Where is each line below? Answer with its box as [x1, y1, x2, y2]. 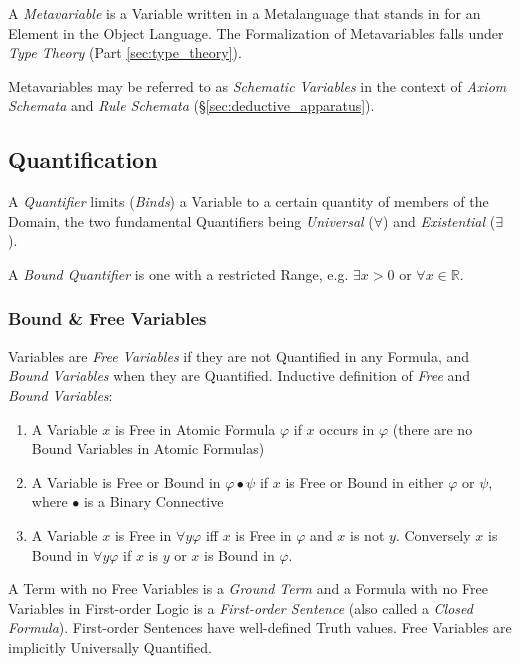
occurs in [319, 418, 375, 439]
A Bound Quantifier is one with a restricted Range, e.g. [8, 263, 349, 284]
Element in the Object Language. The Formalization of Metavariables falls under [8, 22, 504, 43]
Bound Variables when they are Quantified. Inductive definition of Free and [8, 365, 471, 386]
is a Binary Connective [83, 491, 224, 512]
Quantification [8, 144, 158, 175]
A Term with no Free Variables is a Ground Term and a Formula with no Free [8, 578, 488, 599]
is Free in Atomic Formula [114, 418, 276, 439]
